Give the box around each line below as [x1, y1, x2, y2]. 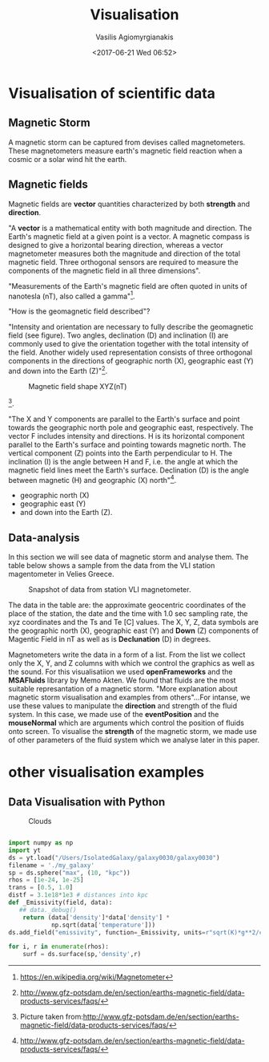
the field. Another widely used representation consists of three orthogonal [8, 347, 253, 358]
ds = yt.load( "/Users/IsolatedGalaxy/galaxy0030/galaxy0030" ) [8, 853, 220, 861]
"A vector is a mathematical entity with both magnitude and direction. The [8, 223, 252, 233]
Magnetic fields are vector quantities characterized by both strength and [8, 199, 251, 209]
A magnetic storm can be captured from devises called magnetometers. [8, 137, 246, 147]
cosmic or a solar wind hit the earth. [8, 154, 127, 164]
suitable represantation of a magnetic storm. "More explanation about [8, 684, 238, 693]
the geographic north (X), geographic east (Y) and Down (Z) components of [8, 626, 259, 635]
